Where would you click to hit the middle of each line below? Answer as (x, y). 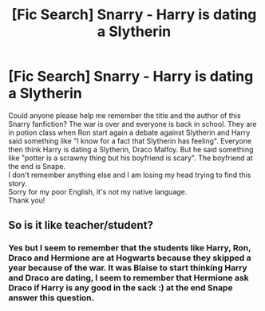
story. (18, 183)
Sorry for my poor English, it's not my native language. (98, 191)
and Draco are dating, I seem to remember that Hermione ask (129, 278)
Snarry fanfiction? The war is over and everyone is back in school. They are (132, 124)
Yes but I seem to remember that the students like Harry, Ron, (130, 248)
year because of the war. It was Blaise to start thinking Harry (128, 268)
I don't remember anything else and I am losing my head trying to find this (130, 175)
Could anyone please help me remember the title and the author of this (125, 115)
